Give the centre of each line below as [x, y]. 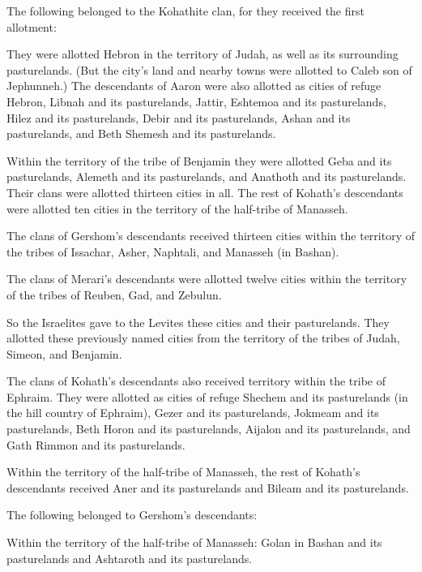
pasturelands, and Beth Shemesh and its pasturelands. [141, 133]
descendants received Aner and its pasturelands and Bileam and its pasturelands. [208, 487]
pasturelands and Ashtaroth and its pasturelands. [130, 558]
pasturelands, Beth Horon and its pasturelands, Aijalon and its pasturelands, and [209, 429]
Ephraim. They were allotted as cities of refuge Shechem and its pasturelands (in [207, 396]
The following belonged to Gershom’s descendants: [132, 515]
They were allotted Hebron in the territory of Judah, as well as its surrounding [202, 54]
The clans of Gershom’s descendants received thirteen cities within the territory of [211, 236]
